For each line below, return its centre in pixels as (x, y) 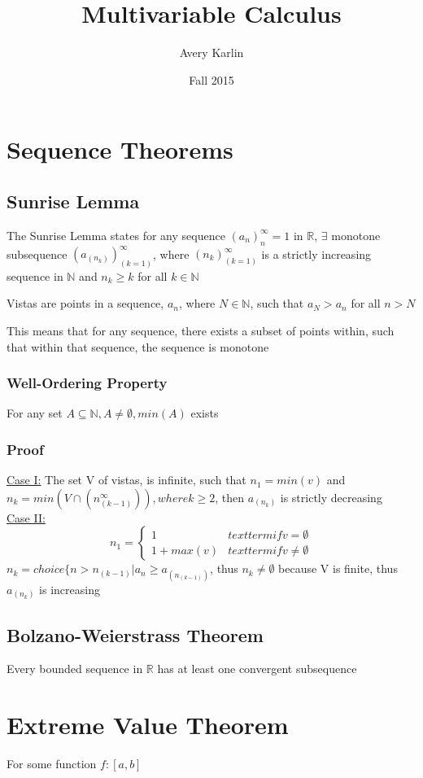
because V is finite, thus (338, 568)
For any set (35, 413)
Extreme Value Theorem (148, 725)
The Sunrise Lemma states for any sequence (116, 235)
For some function (52, 764)
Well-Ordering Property (87, 383)
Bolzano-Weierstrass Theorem (135, 634)
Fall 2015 (211, 79)
